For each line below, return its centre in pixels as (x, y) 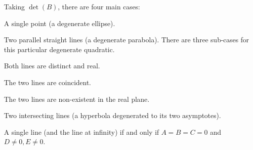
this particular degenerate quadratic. (59, 49)
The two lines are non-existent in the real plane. (77, 99)
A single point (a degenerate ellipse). (60, 23)
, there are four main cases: (99, 6)
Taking (15, 6)
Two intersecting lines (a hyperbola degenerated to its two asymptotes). (113, 115)
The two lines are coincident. (48, 82)
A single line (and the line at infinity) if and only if (82, 132)
